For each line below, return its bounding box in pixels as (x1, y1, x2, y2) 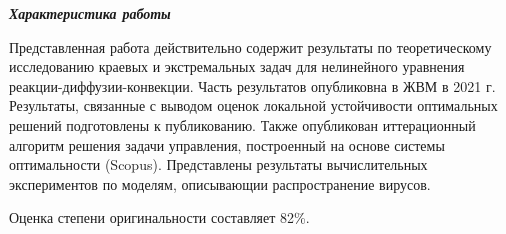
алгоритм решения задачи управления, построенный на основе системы (9, 134, 445, 155)
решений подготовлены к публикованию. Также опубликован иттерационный (9, 114, 476, 135)
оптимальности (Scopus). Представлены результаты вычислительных (9, 154, 428, 175)
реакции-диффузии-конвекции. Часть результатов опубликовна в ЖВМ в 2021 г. (9, 75, 496, 96)
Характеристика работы (9, 3, 171, 23)
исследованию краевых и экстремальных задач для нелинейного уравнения (9, 56, 465, 77)
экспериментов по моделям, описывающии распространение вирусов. (9, 173, 431, 194)
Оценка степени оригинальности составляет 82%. (9, 207, 310, 228)
